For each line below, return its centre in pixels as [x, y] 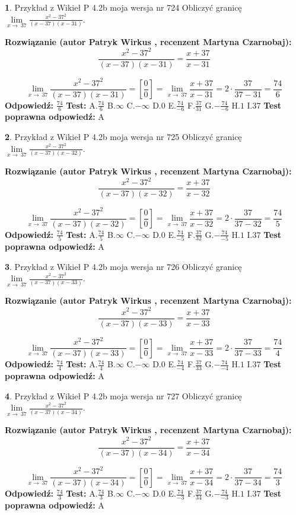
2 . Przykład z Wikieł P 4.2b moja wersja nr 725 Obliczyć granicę [123, 137]
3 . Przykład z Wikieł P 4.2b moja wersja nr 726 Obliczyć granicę [123, 266]
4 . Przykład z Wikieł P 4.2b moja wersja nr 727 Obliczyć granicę [123, 395]
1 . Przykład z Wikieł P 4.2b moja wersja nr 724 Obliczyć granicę [123, 7]
